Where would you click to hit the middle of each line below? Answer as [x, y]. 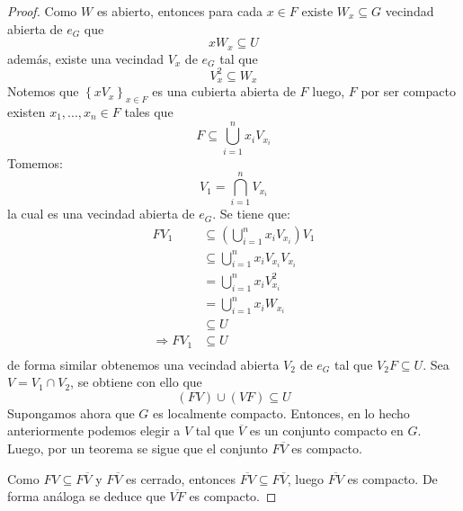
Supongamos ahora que [71, 412]
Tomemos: [35, 162]
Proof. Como [42, 11]
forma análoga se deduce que [86, 496]
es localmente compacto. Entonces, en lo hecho [281, 412]
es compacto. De [392, 478]
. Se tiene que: [251, 214]
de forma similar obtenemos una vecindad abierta [143, 364]
